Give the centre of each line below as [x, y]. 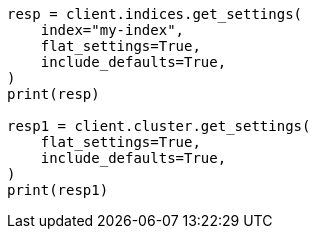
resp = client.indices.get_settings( [155, 14]
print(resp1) [58, 190]
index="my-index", [112, 30]
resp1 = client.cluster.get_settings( [159, 126]
